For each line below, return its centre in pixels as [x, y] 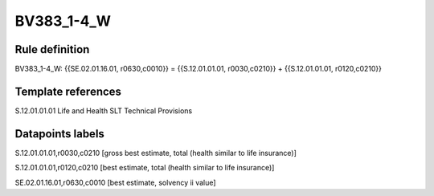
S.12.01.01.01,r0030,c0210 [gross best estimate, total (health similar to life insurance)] [156, 153]
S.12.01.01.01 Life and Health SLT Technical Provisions [104, 110]
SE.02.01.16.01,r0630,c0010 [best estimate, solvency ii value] [115, 182]
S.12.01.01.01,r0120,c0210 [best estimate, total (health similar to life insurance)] [145, 168]
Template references [68, 91]
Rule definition [52, 49]
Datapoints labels [59, 134]
